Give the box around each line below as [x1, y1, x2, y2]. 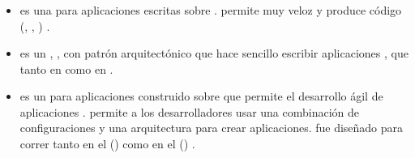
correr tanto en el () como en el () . [19, 135, 195, 152]
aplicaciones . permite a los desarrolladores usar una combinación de [19, 103, 360, 120]
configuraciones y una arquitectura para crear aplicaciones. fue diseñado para [19, 119, 404, 136]
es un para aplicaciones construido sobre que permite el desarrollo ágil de [19, 88, 383, 105]
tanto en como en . [19, 60, 113, 77]
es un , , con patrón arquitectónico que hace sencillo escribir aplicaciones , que [19, 45, 409, 62]
